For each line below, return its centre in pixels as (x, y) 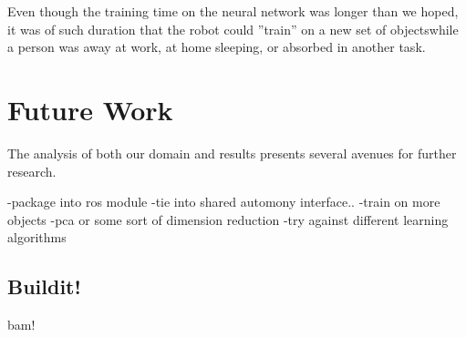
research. (32, 171)
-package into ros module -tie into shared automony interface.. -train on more (224, 202)
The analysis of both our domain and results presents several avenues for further (232, 153)
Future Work (90, 109)
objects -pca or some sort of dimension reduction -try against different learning (228, 219)
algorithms (37, 237)
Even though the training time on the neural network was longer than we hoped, (233, 11)
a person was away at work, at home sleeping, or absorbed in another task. (217, 47)
